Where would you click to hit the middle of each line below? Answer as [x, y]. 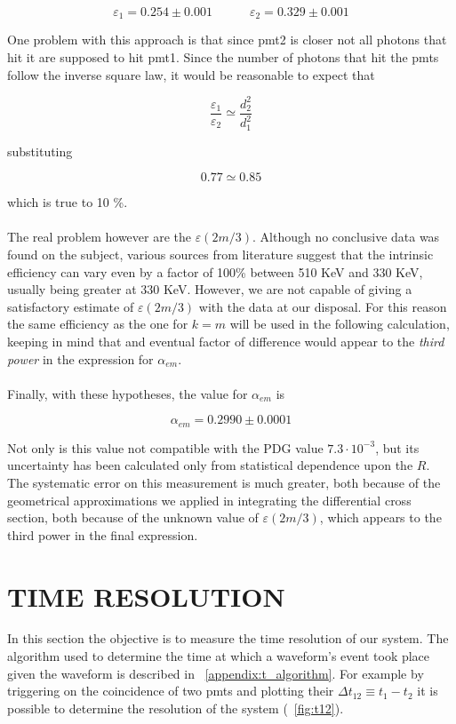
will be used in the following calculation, [340, 324]
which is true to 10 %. [68, 202]
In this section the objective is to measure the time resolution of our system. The [228, 638]
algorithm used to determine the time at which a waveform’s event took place [219, 656]
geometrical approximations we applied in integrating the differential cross [209, 500]
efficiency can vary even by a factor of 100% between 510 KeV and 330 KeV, [215, 271]
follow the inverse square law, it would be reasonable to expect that [191, 74]
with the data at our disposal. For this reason [323, 306]
